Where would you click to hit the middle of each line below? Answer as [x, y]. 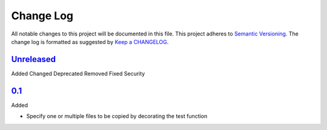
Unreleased [34, 59]
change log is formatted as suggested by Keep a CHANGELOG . [90, 42]
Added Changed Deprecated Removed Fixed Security [78, 73]
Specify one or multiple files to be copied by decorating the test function [117, 116]
